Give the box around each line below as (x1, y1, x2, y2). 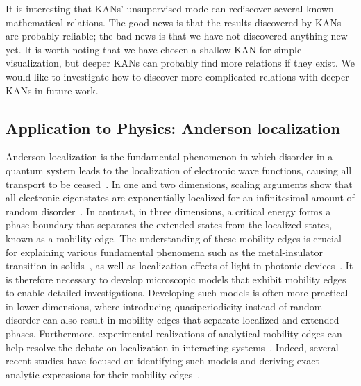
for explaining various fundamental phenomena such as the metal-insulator (6, 244, 324, 259)
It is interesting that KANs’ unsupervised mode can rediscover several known (6, 1, 334, 15)
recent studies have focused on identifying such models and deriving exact (6, 353, 319, 368)
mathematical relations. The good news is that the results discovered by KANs (6, 15, 342, 29)
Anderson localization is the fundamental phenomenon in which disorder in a (6, 149, 333, 164)
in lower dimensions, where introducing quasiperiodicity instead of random (6, 299, 323, 313)
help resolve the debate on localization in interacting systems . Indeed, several (6, 339, 339, 354)
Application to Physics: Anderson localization (6, 117, 340, 138)
